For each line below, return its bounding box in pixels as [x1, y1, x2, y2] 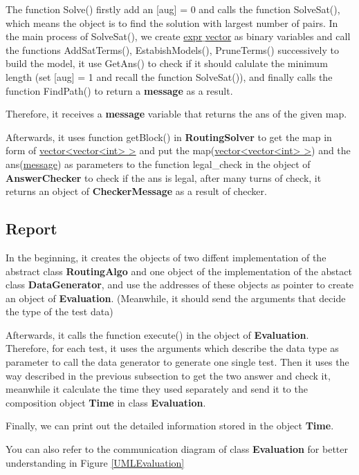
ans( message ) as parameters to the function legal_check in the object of [6, 156, 311, 171]
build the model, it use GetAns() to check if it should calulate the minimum [6, 56, 328, 71]
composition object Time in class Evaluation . [6, 395, 206, 409]
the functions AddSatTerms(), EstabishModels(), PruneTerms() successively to [6, 42, 339, 57]
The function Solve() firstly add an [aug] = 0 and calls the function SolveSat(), [6, 2, 340, 16]
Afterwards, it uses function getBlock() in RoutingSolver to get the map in [6, 129, 332, 144]
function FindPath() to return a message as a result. [6, 83, 233, 97]
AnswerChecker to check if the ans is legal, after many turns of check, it [6, 170, 322, 185]
